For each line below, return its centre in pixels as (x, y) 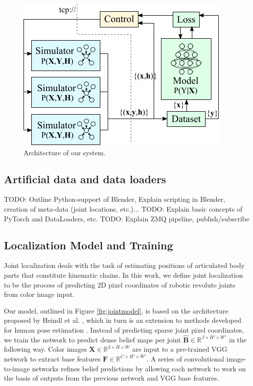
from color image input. (39, 294)
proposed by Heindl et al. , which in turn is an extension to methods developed (123, 320)
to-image (17, 368)
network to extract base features (52, 358)
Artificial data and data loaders (85, 179)
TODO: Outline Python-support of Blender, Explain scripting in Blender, (115, 199)
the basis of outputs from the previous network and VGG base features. (112, 378)
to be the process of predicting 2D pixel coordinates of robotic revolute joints (120, 284)
